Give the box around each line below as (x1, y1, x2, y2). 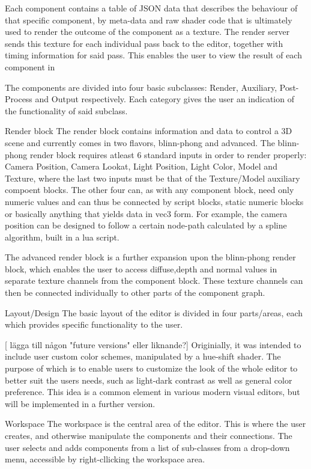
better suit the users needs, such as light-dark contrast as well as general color (5, 373, 292, 386)
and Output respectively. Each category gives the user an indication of (35, 93, 294, 105)
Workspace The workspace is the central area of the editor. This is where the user (5, 417, 306, 430)
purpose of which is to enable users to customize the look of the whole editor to (5, 362, 298, 375)
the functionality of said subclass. (5, 104, 128, 117)
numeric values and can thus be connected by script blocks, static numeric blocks (5, 195, 304, 207)
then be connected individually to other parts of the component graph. (5, 286, 265, 299)
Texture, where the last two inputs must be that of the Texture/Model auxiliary (5, 171, 300, 184)
